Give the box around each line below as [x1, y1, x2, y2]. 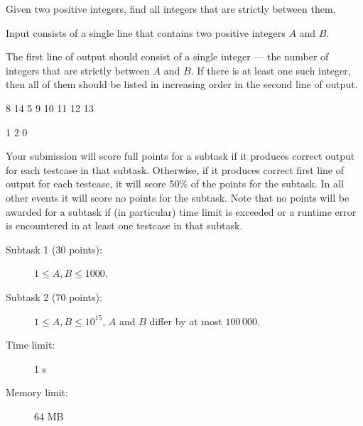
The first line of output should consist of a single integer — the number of [6, 49, 329, 64]
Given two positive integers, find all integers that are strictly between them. [6, 1, 336, 16]
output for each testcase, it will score [6, 176, 166, 191]
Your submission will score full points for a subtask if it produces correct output [6, 148, 355, 163]
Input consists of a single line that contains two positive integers [6, 25, 286, 40]
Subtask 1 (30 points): [6, 241, 102, 256]
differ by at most [149, 313, 222, 328]
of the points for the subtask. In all [190, 176, 344, 191]
